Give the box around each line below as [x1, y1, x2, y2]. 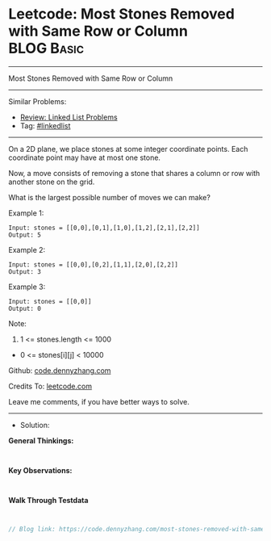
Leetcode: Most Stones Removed [8, 5, 236, 23]
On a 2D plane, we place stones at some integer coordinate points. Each [8, 144, 248, 153]
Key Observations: [8, 465, 73, 475]
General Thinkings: [8, 435, 74, 445]
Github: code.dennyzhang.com [8, 365, 111, 375]
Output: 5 [8, 231, 42, 239]
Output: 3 [8, 267, 42, 275]
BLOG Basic [8, 40, 85, 57]
